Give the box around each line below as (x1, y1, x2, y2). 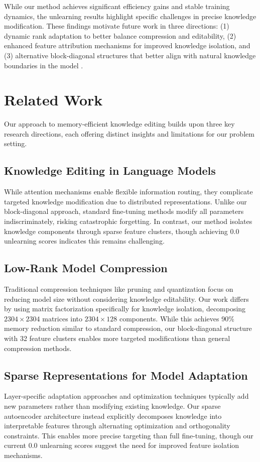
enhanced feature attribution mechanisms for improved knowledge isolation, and (4, 40, 250, 51)
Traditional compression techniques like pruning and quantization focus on (4, 284, 233, 294)
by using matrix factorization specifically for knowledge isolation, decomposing (4, 303, 246, 314)
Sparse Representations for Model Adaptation (4, 367, 248, 383)
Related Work (4, 89, 103, 110)
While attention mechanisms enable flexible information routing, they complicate (4, 186, 253, 197)
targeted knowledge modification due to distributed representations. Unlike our (4, 196, 247, 206)
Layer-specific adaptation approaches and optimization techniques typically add (4, 391, 249, 401)
